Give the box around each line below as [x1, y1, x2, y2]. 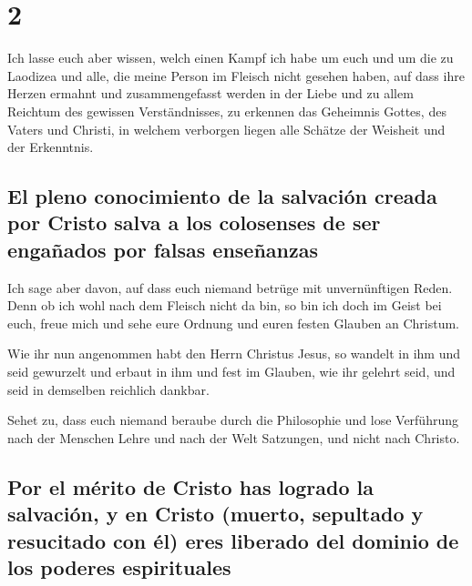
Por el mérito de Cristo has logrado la [7, 472, 374, 500]
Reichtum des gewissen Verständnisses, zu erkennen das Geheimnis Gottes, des [7, 101, 446, 120]
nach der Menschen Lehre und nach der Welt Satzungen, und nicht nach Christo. [7, 428, 460, 447]
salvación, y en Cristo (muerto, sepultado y [7, 500, 424, 528]
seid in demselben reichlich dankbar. [7, 379, 210, 399]
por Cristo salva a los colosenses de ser [7, 208, 381, 237]
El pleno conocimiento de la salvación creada [7, 182, 437, 210]
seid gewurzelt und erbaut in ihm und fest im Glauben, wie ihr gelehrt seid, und [7, 362, 456, 381]
